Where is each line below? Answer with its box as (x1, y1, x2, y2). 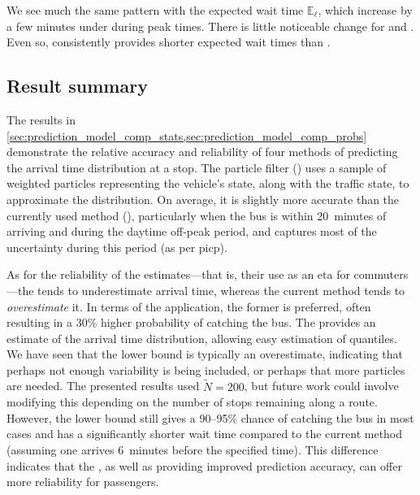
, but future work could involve (244, 377, 399, 394)
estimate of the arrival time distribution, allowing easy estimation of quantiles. (6, 329, 397, 346)
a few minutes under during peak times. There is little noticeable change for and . (6, 17, 414, 34)
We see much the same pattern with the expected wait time (6, 2, 304, 18)
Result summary (6, 73, 148, 98)
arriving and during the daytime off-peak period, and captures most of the (6, 223, 377, 240)
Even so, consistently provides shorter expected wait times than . (6, 33, 331, 50)
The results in (6, 111, 76, 128)
